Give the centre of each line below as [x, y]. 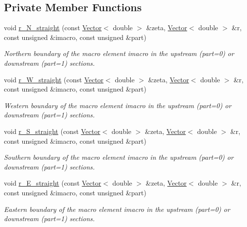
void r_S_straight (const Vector [52, 131]
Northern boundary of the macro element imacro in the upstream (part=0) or [119, 53]
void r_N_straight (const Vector [53, 28]
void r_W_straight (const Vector [54, 79]
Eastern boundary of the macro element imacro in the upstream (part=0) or [117, 209]
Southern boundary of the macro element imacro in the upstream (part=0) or [119, 157]
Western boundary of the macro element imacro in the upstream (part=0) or [118, 105]
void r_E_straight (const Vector [53, 183]
